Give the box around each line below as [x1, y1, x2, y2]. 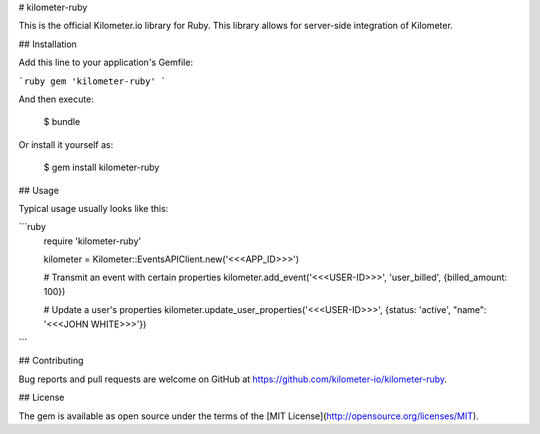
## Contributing [18, 355, 84, 367]
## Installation [18, 38, 77, 50]
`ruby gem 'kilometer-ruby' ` [18, 75, 167, 87]
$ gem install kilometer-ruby [43, 161, 160, 174]
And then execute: [18, 93, 94, 105]
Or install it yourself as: [18, 138, 114, 150]
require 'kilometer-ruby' [43, 235, 142, 247]
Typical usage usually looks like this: [18, 202, 169, 214]
